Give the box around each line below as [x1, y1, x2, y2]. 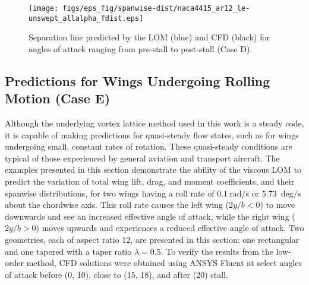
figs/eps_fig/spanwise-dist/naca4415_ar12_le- [62, 4, 250, 12]
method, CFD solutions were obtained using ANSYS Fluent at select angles [26, 256, 302, 269]
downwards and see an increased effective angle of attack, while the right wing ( [5, 210, 295, 222]
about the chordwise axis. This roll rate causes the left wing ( [5, 198, 229, 211]
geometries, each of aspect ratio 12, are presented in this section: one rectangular [5, 233, 299, 246]
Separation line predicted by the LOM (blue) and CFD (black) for [29, 31, 270, 43]
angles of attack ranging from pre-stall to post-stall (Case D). [29, 42, 253, 55]
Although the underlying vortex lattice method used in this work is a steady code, [5, 117, 304, 129]
